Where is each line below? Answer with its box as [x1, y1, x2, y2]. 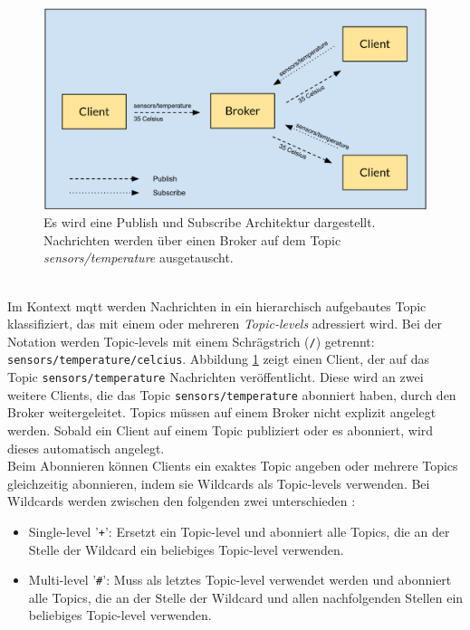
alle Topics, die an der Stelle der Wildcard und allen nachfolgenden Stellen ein [28, 587, 464, 606]
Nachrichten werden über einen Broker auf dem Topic [43, 230, 341, 249]
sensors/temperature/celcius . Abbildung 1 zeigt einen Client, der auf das [7, 349, 430, 368]
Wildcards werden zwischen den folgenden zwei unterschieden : [7, 492, 356, 511]
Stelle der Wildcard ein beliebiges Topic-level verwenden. [28, 539, 344, 558]
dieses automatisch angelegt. [7, 438, 165, 457]
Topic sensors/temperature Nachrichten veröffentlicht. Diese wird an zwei [7, 367, 424, 387]
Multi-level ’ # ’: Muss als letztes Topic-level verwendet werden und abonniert [28, 570, 452, 589]
